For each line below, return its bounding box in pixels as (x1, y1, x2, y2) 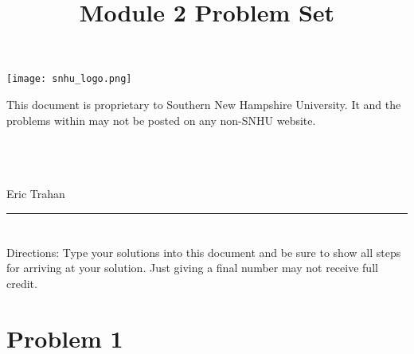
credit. (6, 274, 37, 291)
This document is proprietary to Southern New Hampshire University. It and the (6, 96, 401, 113)
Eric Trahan (6, 185, 65, 201)
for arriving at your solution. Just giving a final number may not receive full (6, 259, 378, 276)
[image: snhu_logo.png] (6, 73, 132, 85)
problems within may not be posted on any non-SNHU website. (6, 111, 316, 128)
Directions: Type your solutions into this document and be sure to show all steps (6, 243, 401, 260)
